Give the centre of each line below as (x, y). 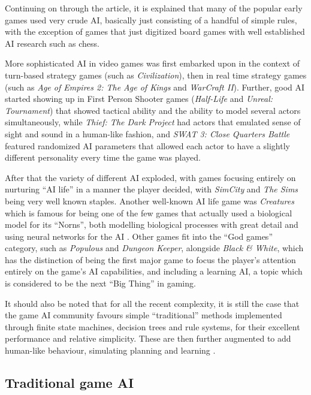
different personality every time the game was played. (103, 157)
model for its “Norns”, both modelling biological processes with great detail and (152, 224)
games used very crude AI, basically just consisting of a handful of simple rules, (151, 19)
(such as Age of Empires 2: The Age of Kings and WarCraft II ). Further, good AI (155, 87)
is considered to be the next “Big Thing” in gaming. (100, 283)
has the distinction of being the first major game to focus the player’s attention (150, 259)
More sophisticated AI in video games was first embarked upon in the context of (153, 63)
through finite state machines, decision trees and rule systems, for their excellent (153, 326)
